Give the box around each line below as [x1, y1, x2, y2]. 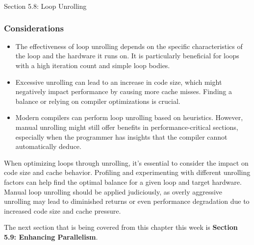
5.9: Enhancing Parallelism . [4, 231, 98, 242]
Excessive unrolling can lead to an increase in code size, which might [15, 76, 222, 87]
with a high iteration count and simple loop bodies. [15, 60, 170, 70]
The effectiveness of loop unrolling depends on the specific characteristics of [15, 41, 243, 51]
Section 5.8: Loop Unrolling [4, 1, 87, 11]
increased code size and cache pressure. [4, 205, 121, 216]
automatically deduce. [15, 141, 81, 151]
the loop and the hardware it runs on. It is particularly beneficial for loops [15, 50, 239, 61]
